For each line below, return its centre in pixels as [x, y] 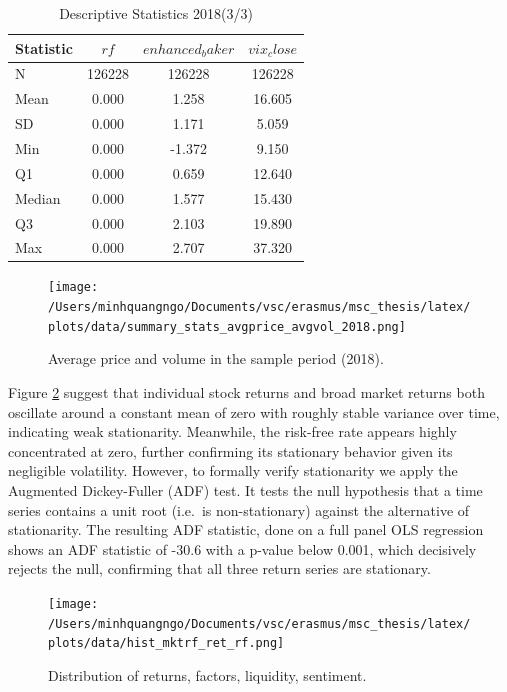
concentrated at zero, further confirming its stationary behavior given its [230, 450]
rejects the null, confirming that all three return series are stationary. [219, 568]
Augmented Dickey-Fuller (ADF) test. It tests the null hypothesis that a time [245, 489]
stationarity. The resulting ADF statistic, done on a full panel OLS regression [246, 529]
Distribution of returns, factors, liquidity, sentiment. [207, 674]
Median [38, 197]
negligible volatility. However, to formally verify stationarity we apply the [233, 470]
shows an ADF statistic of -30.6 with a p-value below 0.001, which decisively [242, 548]
